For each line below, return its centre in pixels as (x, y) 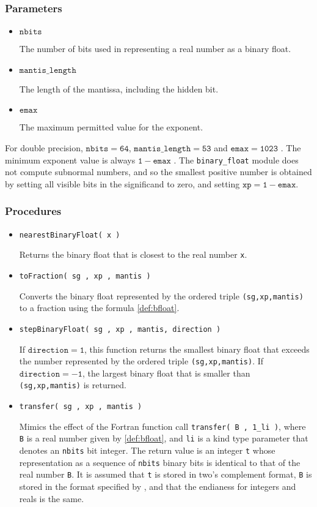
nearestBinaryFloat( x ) (70, 235)
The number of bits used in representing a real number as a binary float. (155, 49)
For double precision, (44, 148)
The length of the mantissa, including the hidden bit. (119, 88)
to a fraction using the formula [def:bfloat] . (99, 308)
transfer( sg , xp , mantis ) (81, 407)
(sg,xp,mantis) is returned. (73, 385)
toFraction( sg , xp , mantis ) (85, 276)
